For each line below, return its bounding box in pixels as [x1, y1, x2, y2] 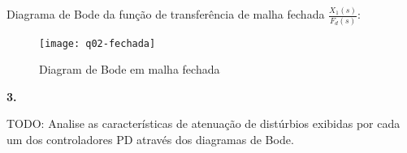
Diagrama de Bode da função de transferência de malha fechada [6, 6, 325, 23]
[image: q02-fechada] [39, 37, 156, 49]
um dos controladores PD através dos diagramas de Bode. [6, 131, 294, 148]
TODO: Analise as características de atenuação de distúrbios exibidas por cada [6, 115, 401, 132]
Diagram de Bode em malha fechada [39, 61, 220, 78]
